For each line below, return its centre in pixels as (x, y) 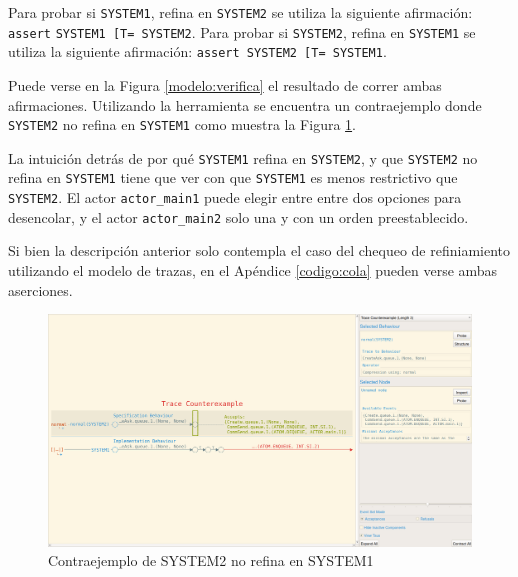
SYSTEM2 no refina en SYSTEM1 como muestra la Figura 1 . (182, 124)
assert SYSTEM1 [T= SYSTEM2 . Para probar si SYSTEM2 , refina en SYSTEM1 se (242, 31)
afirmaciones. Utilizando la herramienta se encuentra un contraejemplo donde (245, 104)
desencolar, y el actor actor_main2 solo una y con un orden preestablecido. (238, 216)
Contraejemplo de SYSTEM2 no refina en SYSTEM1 (211, 560)
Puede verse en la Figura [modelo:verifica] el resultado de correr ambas (225, 84)
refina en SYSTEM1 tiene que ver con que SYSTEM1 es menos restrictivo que (233, 177)
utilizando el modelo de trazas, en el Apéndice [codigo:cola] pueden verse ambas (253, 270)
